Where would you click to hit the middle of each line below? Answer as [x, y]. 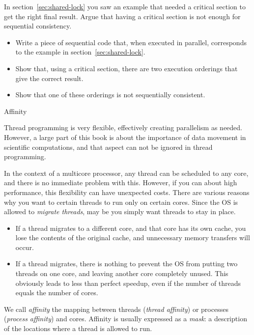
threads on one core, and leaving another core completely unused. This [122, 273]
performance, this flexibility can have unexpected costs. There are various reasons [127, 192]
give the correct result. [49, 78]
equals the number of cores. [57, 293]
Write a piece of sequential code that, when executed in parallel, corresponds [131, 42]
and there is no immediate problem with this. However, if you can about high [121, 182]
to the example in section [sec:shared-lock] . [80, 52]
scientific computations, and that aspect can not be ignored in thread [108, 147]
